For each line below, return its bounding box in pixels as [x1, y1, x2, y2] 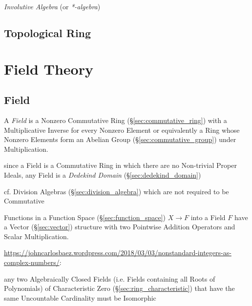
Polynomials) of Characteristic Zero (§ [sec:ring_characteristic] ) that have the [4, 283, 235, 293]
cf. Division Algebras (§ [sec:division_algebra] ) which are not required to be [4, 186, 229, 196]
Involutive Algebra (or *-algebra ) [4, 1, 101, 11]
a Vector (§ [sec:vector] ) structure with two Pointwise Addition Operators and [4, 222, 235, 232]
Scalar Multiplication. [4, 231, 69, 241]
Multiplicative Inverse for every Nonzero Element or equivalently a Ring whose [4, 124, 240, 135]
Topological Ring [4, 25, 91, 40]
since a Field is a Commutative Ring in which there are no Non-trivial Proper [4, 160, 237, 170]
